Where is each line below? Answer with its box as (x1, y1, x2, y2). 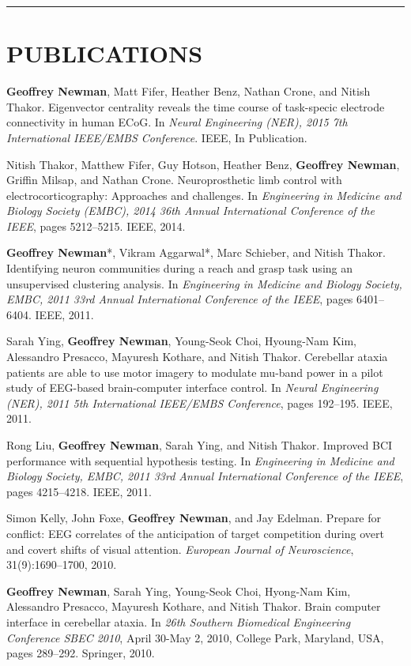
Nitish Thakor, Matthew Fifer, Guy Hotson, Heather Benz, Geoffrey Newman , (6, 156, 400, 172)
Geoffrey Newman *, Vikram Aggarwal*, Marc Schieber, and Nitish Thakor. (6, 244, 386, 261)
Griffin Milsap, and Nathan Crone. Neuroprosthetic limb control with (6, 171, 342, 188)
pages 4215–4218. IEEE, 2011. (6, 483, 152, 499)
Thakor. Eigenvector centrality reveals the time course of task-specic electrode (6, 98, 385, 115)
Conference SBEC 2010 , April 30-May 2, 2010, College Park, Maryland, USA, (6, 629, 384, 645)
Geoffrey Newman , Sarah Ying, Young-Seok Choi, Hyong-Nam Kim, (6, 582, 351, 599)
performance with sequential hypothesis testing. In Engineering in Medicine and (6, 452, 394, 468)
